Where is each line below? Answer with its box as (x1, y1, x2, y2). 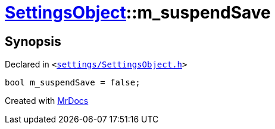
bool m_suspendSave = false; (5, 78, 140, 88)
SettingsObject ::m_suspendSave (5, 2, 271, 23)
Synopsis (5, 33, 61, 49)
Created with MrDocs (5, 96, 89, 106)
